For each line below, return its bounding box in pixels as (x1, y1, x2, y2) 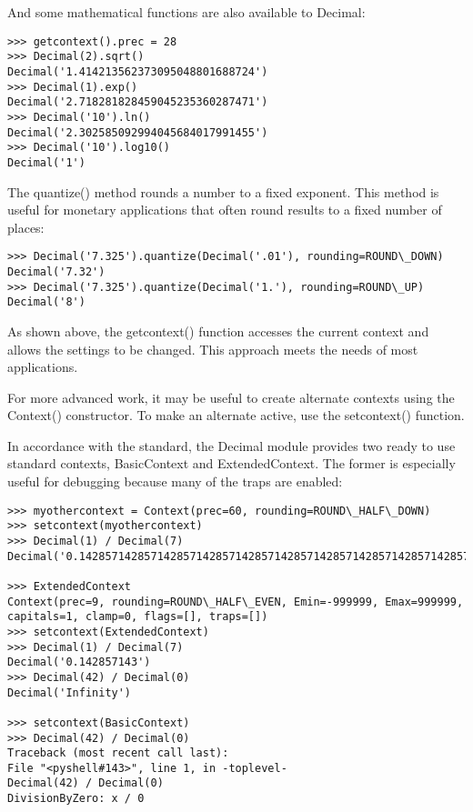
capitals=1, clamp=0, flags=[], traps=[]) (7, 610, 268, 624)
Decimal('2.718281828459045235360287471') (7, 95, 268, 109)
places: (7, 217, 45, 236)
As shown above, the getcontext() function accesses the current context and (7, 321, 429, 340)
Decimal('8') (7, 296, 86, 309)
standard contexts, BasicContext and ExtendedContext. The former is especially (7, 454, 456, 473)
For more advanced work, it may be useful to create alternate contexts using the (7, 387, 455, 406)
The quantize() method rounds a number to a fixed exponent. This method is (7, 182, 439, 201)
